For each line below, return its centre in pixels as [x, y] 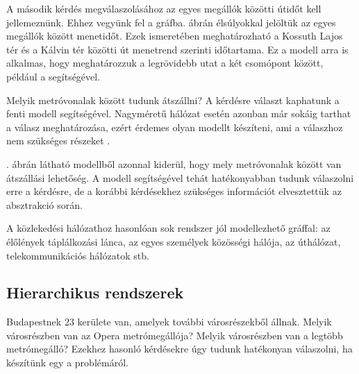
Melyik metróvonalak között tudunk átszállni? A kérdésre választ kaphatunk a [173, 100]
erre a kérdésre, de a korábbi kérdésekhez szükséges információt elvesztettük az [174, 191]
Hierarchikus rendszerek [95, 292]
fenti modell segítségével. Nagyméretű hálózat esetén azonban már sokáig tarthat [179, 113]
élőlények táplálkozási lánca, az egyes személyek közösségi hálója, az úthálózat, [174, 241]
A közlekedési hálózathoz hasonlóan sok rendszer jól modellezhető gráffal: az [168, 228]
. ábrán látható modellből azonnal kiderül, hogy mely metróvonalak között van [174, 163]
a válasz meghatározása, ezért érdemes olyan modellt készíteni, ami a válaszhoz [175, 127]
